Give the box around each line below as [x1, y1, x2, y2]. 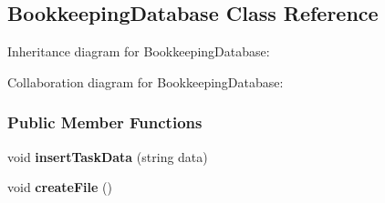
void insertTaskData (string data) [7, 147, 208, 166]
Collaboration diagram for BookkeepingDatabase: [7, 72, 284, 91]
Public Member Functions [7, 111, 203, 134]
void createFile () [7, 178, 112, 197]
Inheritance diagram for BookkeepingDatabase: [7, 42, 270, 61]
